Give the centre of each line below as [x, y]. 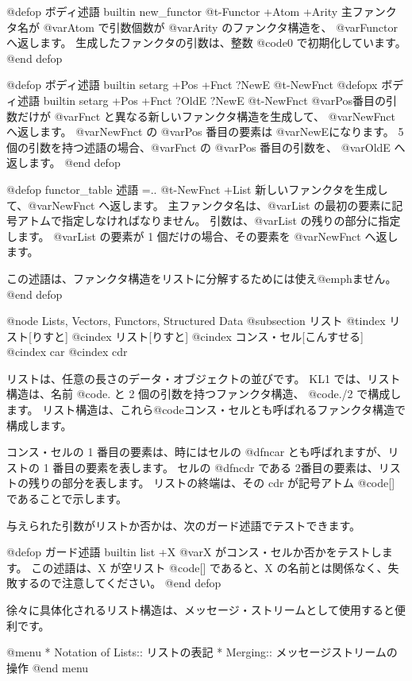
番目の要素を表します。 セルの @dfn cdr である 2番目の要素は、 [216, 467]
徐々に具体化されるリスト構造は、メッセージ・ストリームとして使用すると [200, 609]
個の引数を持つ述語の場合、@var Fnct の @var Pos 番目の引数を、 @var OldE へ [206, 147]
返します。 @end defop [64, 163]
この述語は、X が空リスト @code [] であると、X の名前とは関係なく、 [210, 567]
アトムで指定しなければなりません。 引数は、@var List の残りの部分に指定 [209, 221]
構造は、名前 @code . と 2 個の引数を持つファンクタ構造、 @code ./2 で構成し [204, 394]
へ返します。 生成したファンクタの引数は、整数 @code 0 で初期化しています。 [206, 43]
